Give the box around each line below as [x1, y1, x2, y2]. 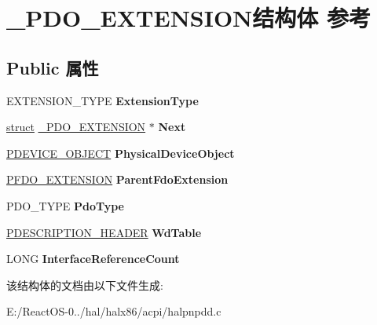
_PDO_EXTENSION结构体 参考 [6, 2, 372, 34]
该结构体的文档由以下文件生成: [6, 276, 163, 293]
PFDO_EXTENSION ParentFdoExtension [6, 171, 229, 188]
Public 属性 [6, 55, 99, 79]
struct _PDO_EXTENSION [6, 119, 146, 135]
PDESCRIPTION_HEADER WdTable [6, 224, 202, 240]
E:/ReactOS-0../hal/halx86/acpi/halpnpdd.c [6, 303, 221, 320]
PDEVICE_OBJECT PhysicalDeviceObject [6, 144, 235, 161]
